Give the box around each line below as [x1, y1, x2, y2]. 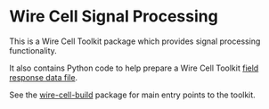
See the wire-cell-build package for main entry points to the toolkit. [9, 89, 256, 100]
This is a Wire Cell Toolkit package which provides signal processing [9, 36, 261, 46]
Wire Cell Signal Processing [9, 6, 218, 27]
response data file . [9, 71, 78, 82]
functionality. [9, 45, 58, 55]
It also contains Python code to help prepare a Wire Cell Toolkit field [9, 63, 259, 73]
